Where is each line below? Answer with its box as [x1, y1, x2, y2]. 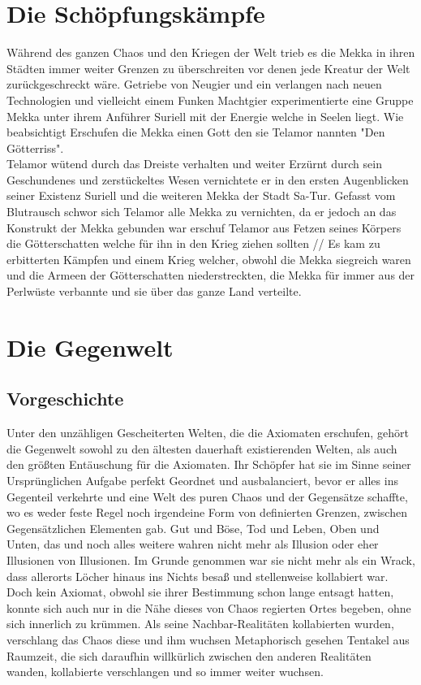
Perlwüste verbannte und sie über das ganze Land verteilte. [6, 283, 302, 300]
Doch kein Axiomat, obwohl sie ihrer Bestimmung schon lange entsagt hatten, [6, 583, 394, 600]
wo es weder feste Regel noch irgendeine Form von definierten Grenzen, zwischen [6, 504, 407, 521]
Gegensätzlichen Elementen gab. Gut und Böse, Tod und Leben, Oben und [6, 519, 380, 536]
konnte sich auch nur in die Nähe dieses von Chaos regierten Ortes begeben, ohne [6, 599, 411, 616]
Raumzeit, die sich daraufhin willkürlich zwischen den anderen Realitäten [6, 647, 372, 664]
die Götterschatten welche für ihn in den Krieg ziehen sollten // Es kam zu [6, 235, 380, 252]
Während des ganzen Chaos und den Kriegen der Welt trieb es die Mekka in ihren [6, 44, 415, 61]
